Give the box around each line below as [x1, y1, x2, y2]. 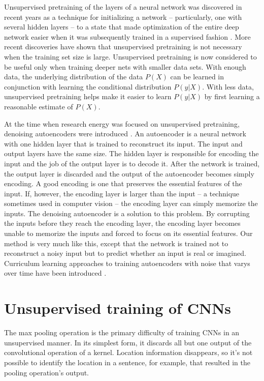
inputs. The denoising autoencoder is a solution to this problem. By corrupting [4, 208, 250, 218]
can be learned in [170, 71, 224, 82]
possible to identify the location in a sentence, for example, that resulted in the [4, 357, 250, 367]
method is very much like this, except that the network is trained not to [4, 238, 228, 248]
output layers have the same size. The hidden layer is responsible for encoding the [4, 148, 259, 159]
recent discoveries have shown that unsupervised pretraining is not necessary [4, 41, 242, 52]
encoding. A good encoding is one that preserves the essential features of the [4, 178, 242, 189]
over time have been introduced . [4, 268, 107, 278]
